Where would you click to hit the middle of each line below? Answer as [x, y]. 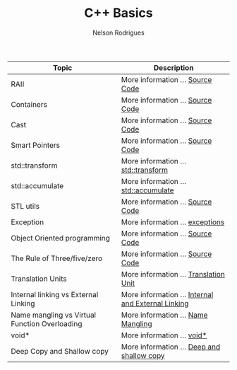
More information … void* [164, 335]
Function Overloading [47, 323]
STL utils [25, 206]
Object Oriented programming [61, 238]
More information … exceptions [173, 222]
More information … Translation [173, 274]
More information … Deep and [171, 347]
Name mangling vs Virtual [54, 315]
